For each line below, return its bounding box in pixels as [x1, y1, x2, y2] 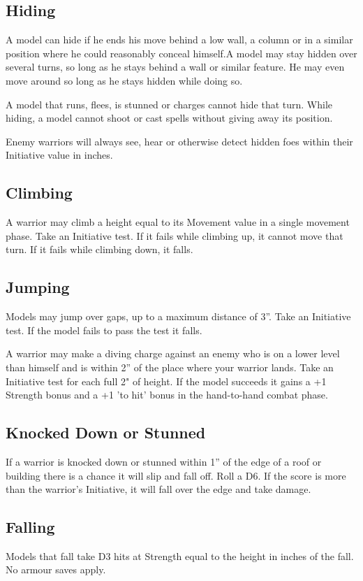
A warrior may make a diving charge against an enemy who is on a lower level [6, 346, 340, 361]
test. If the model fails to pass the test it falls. [6, 322, 202, 337]
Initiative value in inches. [6, 148, 113, 162]
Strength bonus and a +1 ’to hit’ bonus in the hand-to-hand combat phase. [6, 387, 328, 402]
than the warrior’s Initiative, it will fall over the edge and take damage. [6, 482, 311, 496]
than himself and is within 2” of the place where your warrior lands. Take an [6, 359, 334, 374]
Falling [6, 516, 55, 538]
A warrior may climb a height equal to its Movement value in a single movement [6, 215, 350, 229]
